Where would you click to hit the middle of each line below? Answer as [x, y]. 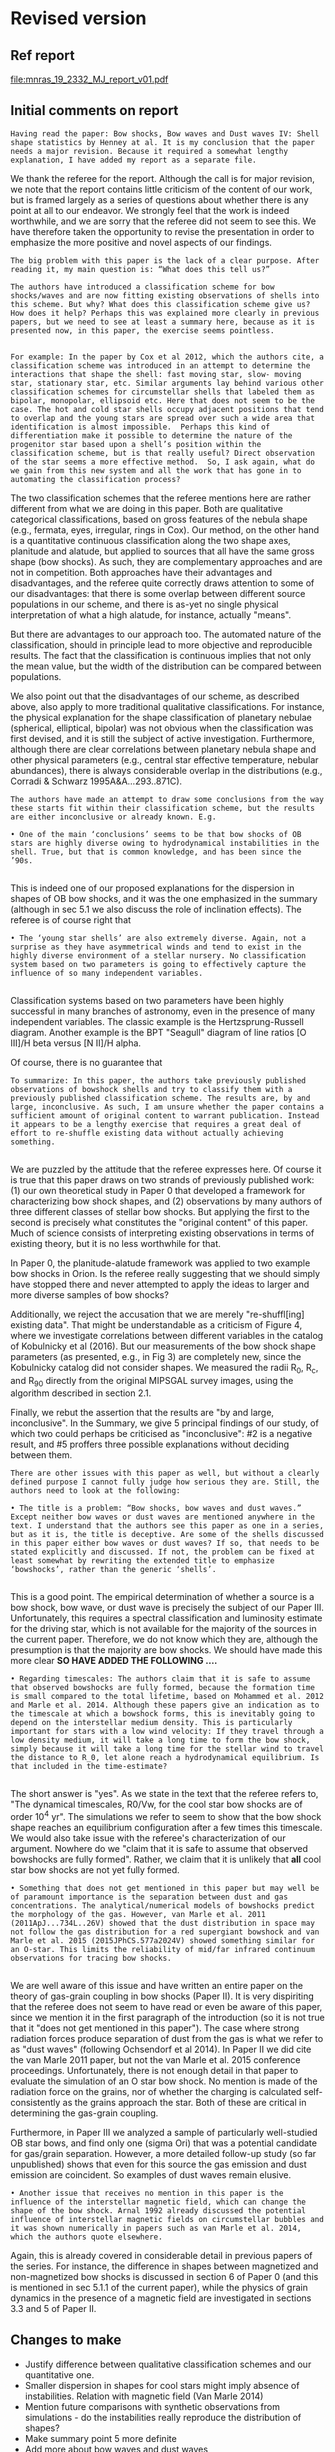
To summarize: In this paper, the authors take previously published [158, 1080]
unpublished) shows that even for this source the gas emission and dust [158, 2164]
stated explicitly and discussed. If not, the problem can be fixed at [162, 1552]
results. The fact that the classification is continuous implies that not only [161, 655]
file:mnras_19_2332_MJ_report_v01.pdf [89, 79]
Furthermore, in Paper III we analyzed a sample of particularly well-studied [164, 2133]
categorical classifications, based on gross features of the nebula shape [159, 519]
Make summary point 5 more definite [100, 2438]
